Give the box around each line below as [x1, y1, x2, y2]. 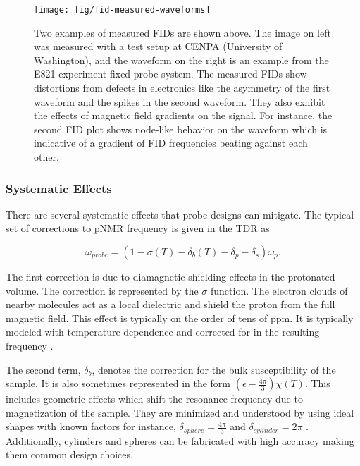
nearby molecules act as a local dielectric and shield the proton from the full [6, 297, 335, 312]
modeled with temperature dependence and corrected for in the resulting [6, 324, 320, 339]
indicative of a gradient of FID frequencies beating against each [34, 135, 308, 150]
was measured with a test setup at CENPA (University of [34, 39, 283, 54]
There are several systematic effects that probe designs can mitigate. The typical [6, 207, 354, 221]
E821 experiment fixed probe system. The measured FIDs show [34, 66, 307, 81]
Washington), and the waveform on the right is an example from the [34, 52, 329, 67]
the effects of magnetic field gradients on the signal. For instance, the [34, 108, 333, 123]
